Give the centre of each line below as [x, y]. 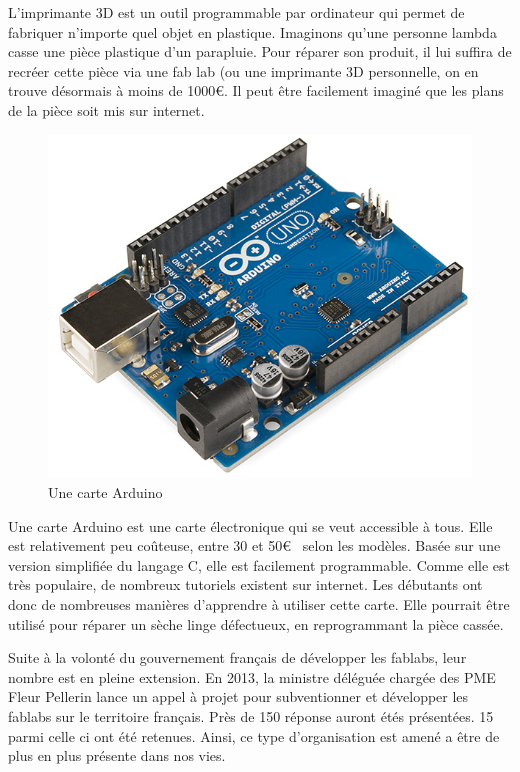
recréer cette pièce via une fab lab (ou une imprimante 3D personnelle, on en [243, 70]
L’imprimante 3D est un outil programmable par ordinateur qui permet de [236, 12]
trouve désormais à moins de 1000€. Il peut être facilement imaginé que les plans [256, 90]
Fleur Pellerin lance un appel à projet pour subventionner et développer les [238, 696]
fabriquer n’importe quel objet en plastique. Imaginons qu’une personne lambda [252, 31]
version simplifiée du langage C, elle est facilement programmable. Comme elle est [259, 564]
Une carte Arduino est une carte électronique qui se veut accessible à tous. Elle [250, 525]
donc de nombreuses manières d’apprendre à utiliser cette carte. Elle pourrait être [259, 604]
